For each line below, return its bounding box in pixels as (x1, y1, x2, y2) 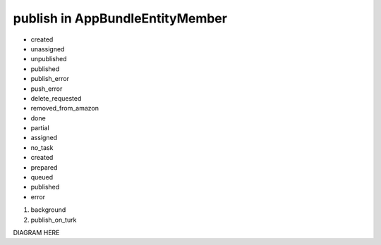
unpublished (30, 55, 67, 63)
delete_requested (30, 94, 82, 102)
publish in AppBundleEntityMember (13, 11, 227, 26)
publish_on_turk (30, 215, 77, 224)
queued (30, 173, 54, 182)
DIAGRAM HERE (13, 228, 60, 237)
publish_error (30, 75, 70, 83)
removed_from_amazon (30, 104, 99, 113)
